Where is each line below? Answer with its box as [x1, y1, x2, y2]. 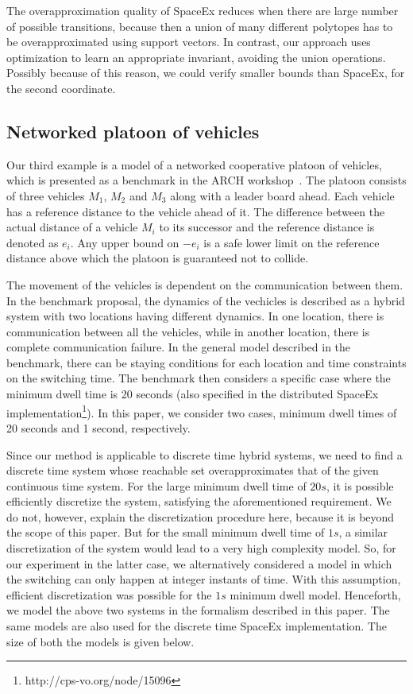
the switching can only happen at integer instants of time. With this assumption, [6, 571, 401, 587]
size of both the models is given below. [6, 633, 195, 649]
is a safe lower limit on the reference [203, 234, 380, 250]
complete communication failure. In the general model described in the [6, 339, 351, 355]
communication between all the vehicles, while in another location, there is [6, 323, 370, 339]
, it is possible [326, 477, 394, 494]
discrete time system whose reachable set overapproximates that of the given [6, 462, 379, 479]
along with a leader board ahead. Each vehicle [170, 187, 395, 204]
